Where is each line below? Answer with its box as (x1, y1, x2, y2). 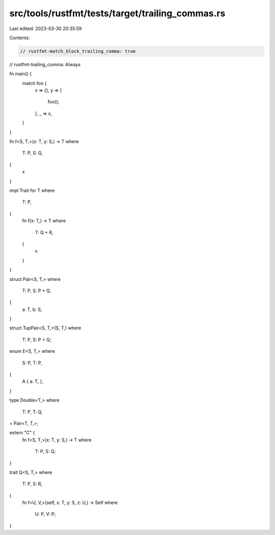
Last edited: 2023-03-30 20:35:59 (9, 25, 82, 32)
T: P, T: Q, (22, 409, 43, 415)
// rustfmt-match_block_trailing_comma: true (20, 48, 136, 54)
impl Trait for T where (9, 187, 55, 193)
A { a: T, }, (22, 378, 43, 384)
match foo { (22, 80, 47, 86)
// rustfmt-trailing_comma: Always (9, 61, 81, 67)
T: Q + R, (35, 229, 53, 235)
